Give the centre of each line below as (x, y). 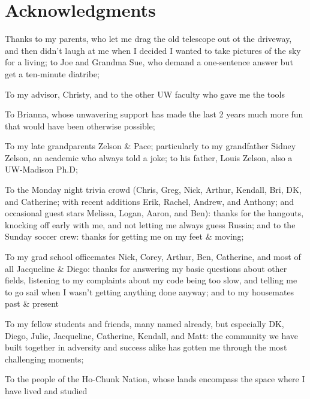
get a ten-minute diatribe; (52, 73)
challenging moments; (44, 359)
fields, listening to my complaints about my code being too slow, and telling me (151, 280)
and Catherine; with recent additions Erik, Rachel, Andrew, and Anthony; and (150, 201)
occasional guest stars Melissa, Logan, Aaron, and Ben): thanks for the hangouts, (154, 213)
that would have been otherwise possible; (80, 126)
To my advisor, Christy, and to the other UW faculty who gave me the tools (145, 94)
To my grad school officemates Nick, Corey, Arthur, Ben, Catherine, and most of (153, 257)
